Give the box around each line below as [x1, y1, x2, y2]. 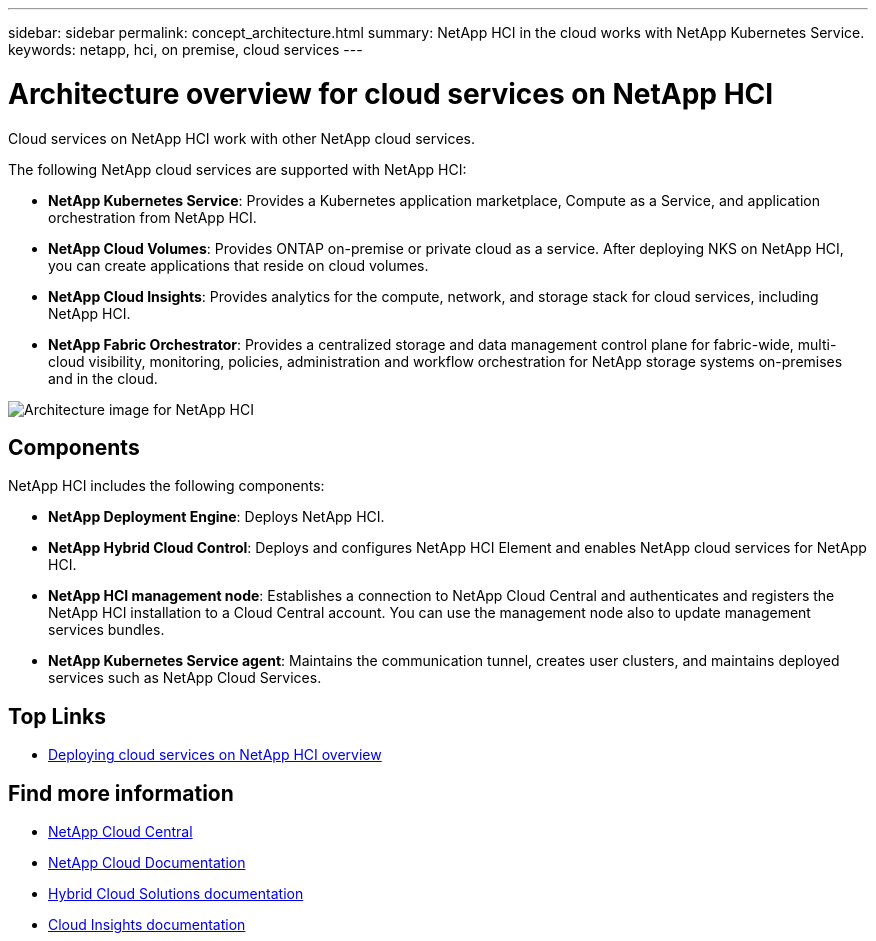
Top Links [8, 703, 107, 729]
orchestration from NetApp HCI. [48, 208, 257, 226]
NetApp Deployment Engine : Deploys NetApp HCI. [48, 508, 385, 526]
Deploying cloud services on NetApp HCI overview [48, 746, 382, 764]
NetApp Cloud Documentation [48, 854, 246, 872]
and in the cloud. [48, 369, 158, 387]
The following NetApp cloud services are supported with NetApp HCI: [8, 160, 467, 178]
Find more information [8, 780, 234, 806]
